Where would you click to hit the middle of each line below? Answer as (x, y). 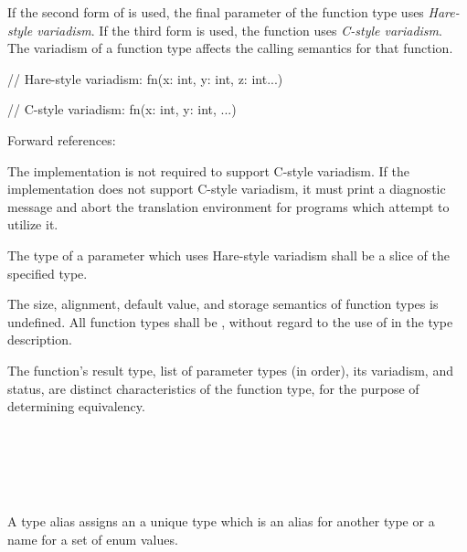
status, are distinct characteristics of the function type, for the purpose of (213, 388)
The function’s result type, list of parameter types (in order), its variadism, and (230, 370)
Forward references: (62, 139)
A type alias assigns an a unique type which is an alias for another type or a (221, 521)
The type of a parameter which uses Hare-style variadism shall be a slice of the (228, 255)
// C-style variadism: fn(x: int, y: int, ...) (122, 109)
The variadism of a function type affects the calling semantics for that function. (230, 48)
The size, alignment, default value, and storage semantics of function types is (223, 304)
